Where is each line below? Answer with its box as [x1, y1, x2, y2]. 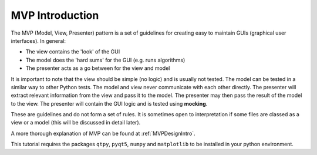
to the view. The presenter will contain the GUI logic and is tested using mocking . [11, 100, 208, 107]
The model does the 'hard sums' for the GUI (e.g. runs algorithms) [25, 56, 186, 63]
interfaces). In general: [11, 37, 66, 44]
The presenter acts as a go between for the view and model [25, 65, 170, 72]
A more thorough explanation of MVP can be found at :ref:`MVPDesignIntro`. [11, 130, 196, 137]
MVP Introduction [11, 9, 99, 22]
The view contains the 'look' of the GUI [25, 48, 120, 55]
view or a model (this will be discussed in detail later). [11, 119, 141, 126]
